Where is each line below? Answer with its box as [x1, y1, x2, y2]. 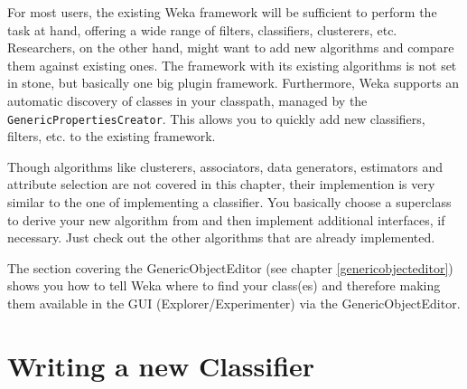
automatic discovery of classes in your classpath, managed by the [7, 90, 368, 109]
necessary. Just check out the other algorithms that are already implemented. [7, 228, 435, 247]
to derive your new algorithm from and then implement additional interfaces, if [7, 210, 445, 229]
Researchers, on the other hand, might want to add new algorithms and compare [7, 38, 454, 57]
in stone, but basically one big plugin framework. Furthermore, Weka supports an [7, 73, 460, 92]
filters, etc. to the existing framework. [7, 127, 216, 146]
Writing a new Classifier [7, 346, 315, 384]
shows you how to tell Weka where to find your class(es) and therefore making [7, 276, 441, 295]
